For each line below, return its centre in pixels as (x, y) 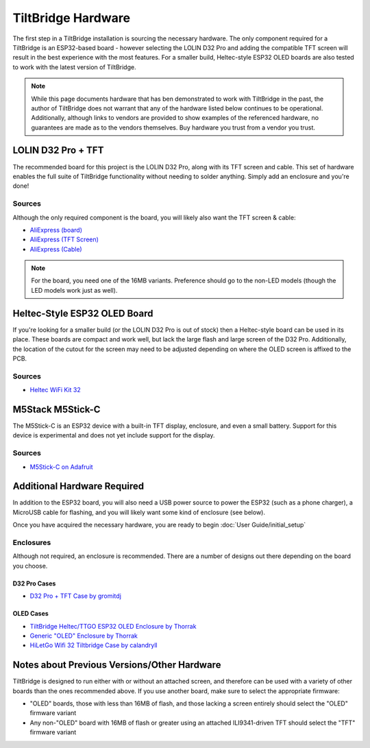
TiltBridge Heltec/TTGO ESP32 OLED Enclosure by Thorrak (113, 626)
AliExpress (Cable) (56, 249)
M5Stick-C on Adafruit (61, 467)
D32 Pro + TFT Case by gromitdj (75, 596)
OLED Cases (31, 614)
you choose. (30, 566)
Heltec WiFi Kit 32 (56, 390)
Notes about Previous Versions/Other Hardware (117, 665)
